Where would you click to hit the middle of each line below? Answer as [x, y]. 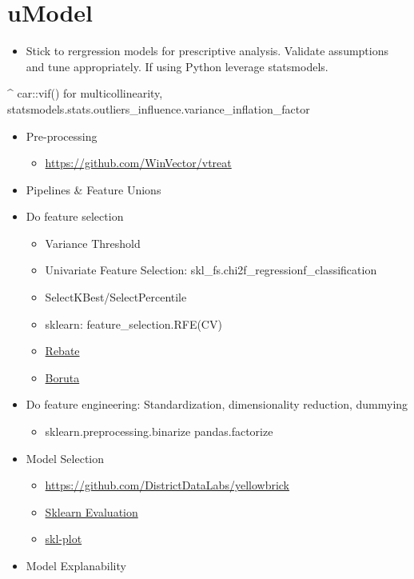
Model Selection [65, 458]
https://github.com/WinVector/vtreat [138, 163]
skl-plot [64, 539]
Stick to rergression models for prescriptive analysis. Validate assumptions [207, 51]
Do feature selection [75, 216]
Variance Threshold [93, 243]
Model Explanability [76, 565]
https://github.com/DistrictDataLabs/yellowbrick [167, 485]
